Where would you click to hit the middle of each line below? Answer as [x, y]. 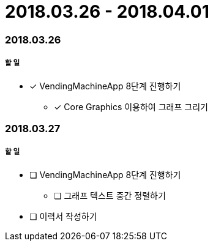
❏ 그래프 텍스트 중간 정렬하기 [110, 195]
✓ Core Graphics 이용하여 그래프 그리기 [131, 106]
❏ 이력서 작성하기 [63, 216]
